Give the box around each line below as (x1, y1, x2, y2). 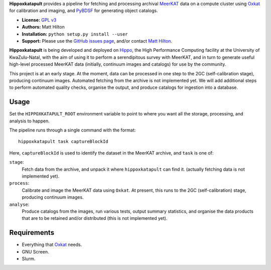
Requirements (9, 228, 55, 237)
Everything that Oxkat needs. (22, 241, 82, 248)
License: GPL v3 (22, 17, 57, 23)
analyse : (9, 201, 30, 207)
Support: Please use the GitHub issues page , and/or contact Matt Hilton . (22, 38, 173, 44)
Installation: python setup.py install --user (22, 31, 128, 37)
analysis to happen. (9, 118, 50, 124)
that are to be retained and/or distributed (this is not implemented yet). (22, 215, 168, 221)
